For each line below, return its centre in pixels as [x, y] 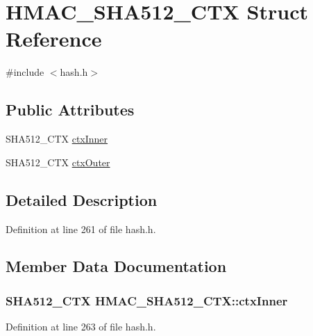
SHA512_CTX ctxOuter [58, 162]
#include [25, 72]
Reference [54, 39]
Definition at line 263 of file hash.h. [81, 327]
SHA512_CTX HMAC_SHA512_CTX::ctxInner [147, 300]
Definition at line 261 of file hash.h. [81, 229]
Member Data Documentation [116, 266]
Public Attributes [70, 110]
